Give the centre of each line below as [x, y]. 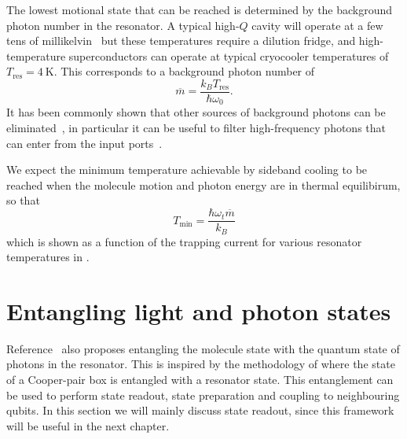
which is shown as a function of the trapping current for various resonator [184, 241]
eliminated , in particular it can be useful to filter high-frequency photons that [196, 128]
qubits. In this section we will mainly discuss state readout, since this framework [200, 410]
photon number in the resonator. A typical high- [123, 25]
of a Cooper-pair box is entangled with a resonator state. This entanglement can [200, 380]
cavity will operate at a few [317, 25]
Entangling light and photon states [199, 310]
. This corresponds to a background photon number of [184, 71]
